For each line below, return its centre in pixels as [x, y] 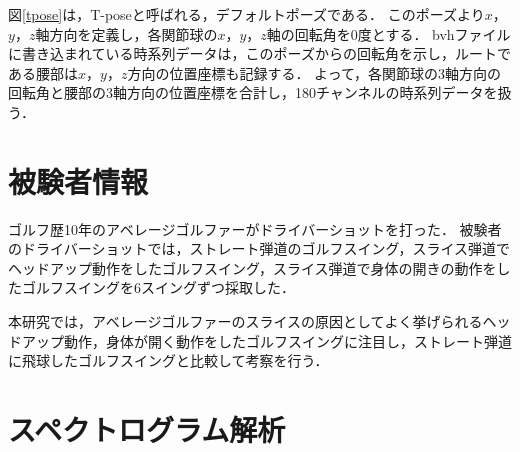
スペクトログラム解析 [147, 429]
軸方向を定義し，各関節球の [126, 33]
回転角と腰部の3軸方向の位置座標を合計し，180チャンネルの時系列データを [253, 92]
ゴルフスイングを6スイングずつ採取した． [158, 287]
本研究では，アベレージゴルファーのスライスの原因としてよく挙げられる [245, 321]
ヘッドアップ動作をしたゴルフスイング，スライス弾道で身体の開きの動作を [252, 267]
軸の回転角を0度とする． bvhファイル [388, 33]
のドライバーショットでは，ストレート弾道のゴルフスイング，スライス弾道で [259, 248]
